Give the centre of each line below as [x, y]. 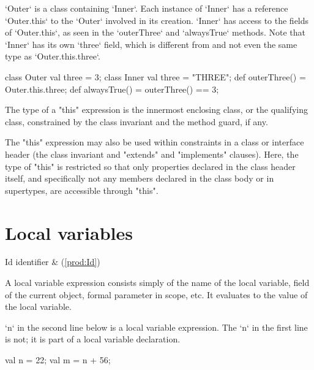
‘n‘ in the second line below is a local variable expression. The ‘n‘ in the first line [156, 327]
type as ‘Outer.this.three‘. [53, 56]
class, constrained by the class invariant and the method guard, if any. [136, 121]
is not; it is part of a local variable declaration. [93, 339]
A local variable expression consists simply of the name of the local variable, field [157, 283]
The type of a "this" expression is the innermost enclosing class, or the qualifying [156, 110]
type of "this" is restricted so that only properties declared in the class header [150, 166]
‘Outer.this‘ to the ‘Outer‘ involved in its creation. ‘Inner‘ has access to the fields [157, 20]
